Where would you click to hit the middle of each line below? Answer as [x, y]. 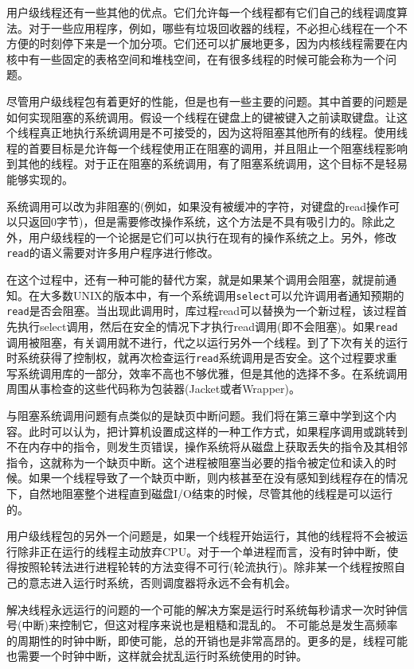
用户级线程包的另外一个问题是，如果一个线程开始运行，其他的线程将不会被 [201, 536]
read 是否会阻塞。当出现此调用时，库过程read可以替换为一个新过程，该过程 [201, 311]
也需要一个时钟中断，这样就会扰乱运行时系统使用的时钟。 [157, 656]
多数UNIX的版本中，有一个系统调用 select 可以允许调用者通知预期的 [227, 295]
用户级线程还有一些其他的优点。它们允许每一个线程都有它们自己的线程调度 [201, 12]
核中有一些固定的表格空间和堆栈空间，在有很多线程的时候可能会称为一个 [196, 58]
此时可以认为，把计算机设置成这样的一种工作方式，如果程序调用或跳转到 [218, 431]
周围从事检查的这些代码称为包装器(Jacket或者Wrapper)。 [153, 389]
